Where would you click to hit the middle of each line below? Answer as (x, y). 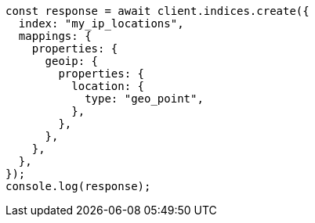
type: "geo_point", (144, 99)
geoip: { (72, 61)
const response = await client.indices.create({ (157, 11)
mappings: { (55, 36)
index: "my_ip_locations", (101, 23)
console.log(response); (78, 186)
